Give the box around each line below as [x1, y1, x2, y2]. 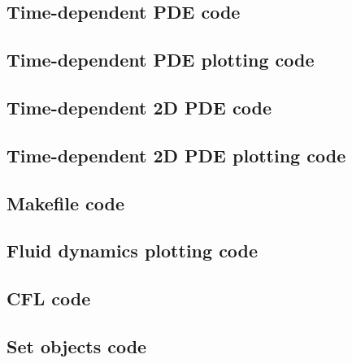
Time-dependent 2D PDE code [7, 94, 272, 119]
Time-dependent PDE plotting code [7, 47, 315, 72]
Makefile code [7, 190, 125, 215]
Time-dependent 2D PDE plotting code [7, 142, 346, 167]
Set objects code [7, 333, 147, 358]
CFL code [7, 286, 91, 311]
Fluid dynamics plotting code [7, 238, 259, 263]
